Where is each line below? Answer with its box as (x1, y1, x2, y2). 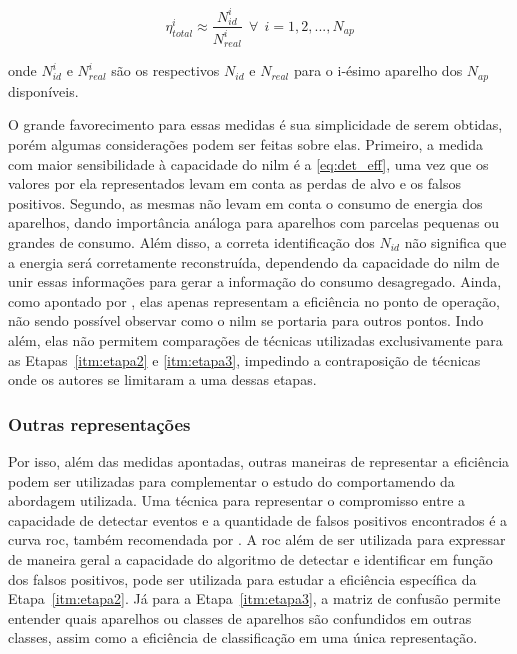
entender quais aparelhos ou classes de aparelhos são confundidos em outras (8, 607, 472, 628)
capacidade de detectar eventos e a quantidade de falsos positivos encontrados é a (8, 509, 508, 530)
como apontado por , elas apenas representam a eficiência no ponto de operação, (8, 290, 500, 311)
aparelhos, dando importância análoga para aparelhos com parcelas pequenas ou (8, 212, 499, 233)
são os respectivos (111, 60, 220, 81)
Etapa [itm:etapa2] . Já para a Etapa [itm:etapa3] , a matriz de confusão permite (8, 588, 501, 609)
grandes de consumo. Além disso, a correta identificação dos (8, 231, 375, 252)
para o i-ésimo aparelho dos (293, 60, 463, 81)
